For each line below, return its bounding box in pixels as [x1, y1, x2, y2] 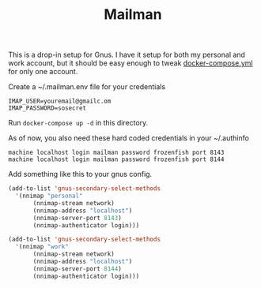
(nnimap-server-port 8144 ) [32, 264, 123, 273]
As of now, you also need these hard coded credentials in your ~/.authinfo [8, 133, 249, 143]
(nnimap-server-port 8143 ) [32, 214, 123, 222]
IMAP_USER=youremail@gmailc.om [8, 97, 112, 106]
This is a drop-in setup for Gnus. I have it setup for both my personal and [8, 50, 245, 60]
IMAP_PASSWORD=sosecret [8, 104, 87, 112]
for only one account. [8, 67, 78, 77]
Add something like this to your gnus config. [8, 170, 153, 179]
